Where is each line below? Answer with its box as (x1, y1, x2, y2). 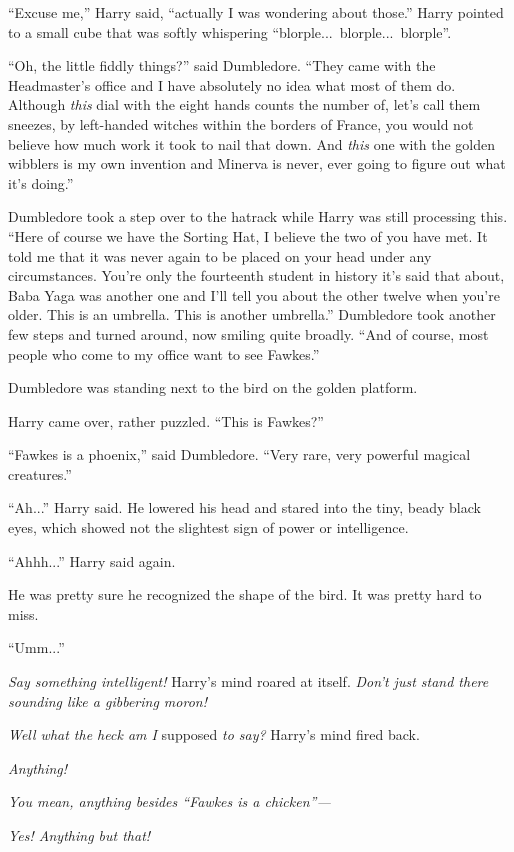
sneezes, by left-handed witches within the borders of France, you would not (8, 113, 474, 134)
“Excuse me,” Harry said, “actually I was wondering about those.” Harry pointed (8, 2, 504, 22)
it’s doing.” (8, 172, 74, 193)
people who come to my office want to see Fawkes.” (8, 343, 320, 364)
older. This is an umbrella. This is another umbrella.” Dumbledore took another (8, 304, 496, 325)
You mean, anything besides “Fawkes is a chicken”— (8, 791, 331, 812)
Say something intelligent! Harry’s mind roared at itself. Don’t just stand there (8, 671, 489, 692)
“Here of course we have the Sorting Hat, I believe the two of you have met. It (8, 225, 488, 246)
